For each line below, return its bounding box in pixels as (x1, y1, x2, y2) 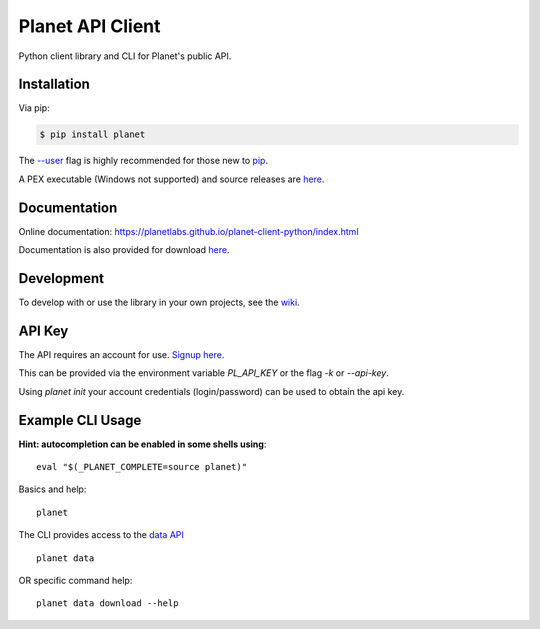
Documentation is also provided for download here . (18, 244, 230, 256)
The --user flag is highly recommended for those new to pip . (18, 155, 269, 167)
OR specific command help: (18, 574, 133, 586)
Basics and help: (18, 483, 87, 495)
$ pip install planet (39, 129, 146, 140)
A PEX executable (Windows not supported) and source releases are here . (18, 173, 325, 185)
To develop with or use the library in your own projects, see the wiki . (18, 296, 300, 309)
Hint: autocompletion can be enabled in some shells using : (18, 438, 267, 450)
